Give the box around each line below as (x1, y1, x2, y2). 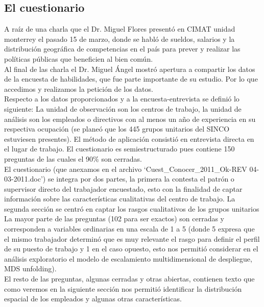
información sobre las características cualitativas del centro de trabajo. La (4, 193, 235, 204)
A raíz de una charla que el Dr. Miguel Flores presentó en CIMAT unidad (4, 23, 235, 34)
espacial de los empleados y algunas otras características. (4, 293, 182, 304)
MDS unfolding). (4, 263, 57, 274)
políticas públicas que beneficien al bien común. (4, 53, 153, 64)
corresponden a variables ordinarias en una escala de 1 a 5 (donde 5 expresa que (4, 223, 255, 234)
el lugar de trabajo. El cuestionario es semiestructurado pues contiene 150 (4, 143, 235, 154)
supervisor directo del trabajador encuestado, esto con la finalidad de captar (4, 183, 243, 194)
